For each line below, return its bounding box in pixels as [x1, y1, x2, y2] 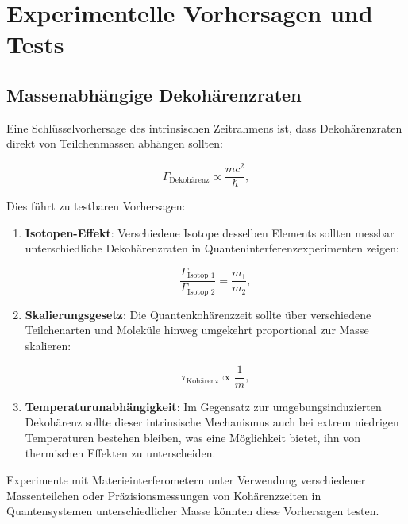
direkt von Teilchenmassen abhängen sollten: [6, 135, 223, 152]
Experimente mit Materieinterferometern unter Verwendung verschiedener [6, 472, 366, 488]
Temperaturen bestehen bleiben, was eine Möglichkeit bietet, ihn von [25, 429, 360, 445]
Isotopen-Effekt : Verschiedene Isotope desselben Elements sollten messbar [25, 224, 395, 241]
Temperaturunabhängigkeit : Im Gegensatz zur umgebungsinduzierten [25, 398, 382, 414]
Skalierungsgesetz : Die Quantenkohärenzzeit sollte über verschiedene [25, 306, 371, 322]
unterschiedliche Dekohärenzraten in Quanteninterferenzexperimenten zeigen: [25, 240, 399, 256]
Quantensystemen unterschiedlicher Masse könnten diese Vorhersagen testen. [6, 503, 379, 519]
